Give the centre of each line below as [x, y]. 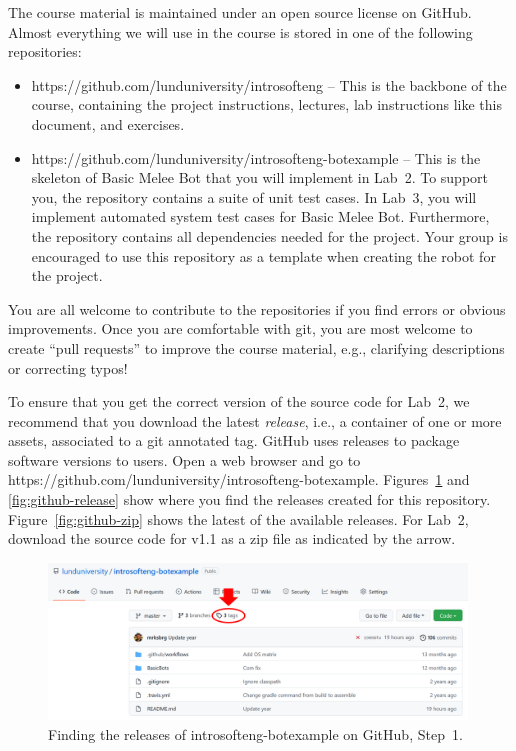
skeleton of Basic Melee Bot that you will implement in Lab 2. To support [260, 177]
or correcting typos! [68, 367]
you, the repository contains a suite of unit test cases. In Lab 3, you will [254, 196]
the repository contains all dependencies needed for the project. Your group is [269, 235]
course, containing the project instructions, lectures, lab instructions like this [266, 104]
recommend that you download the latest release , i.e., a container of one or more [255, 420]
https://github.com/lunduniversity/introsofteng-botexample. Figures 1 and [239, 479]
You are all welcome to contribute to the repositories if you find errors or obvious [257, 308]
